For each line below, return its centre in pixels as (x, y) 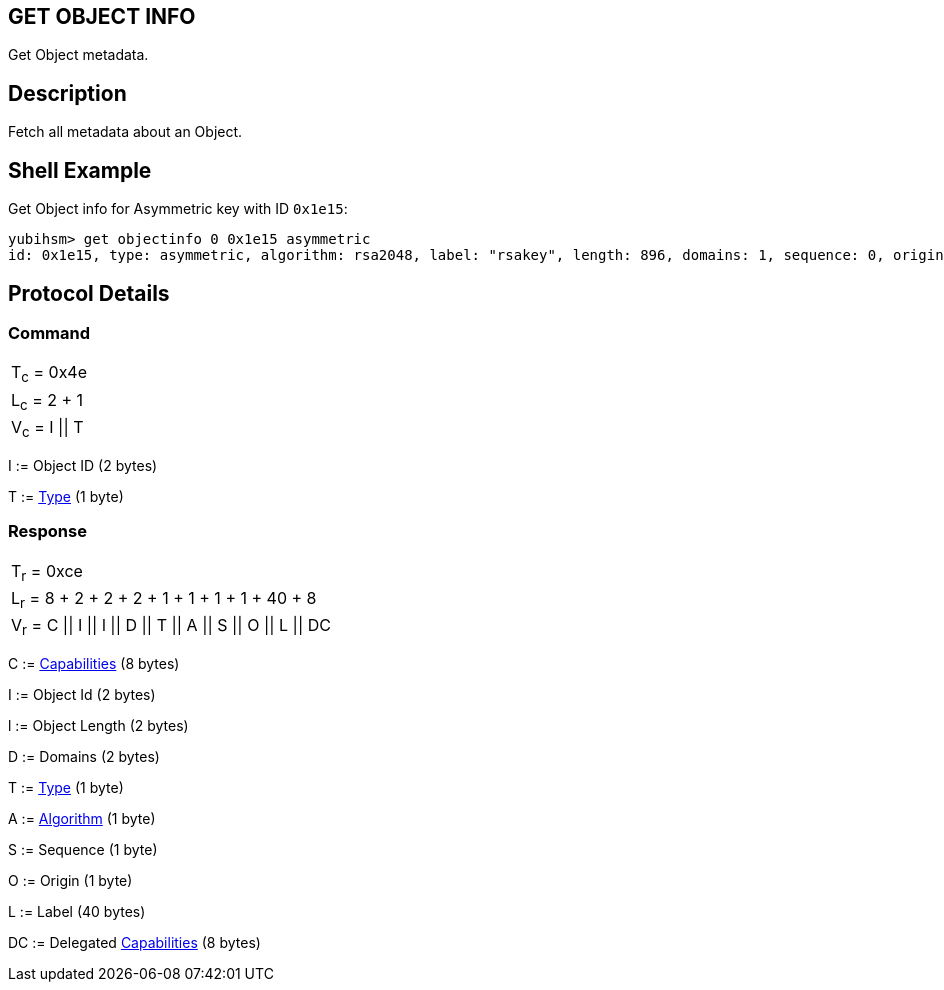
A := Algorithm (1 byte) (82, 819)
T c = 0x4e (49, 374)
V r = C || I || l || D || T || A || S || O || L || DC (171, 627)
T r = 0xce (47, 572)
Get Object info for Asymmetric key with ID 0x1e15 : (178, 209)
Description (67, 93)
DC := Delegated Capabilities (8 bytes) (134, 943)
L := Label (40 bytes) (77, 912)
